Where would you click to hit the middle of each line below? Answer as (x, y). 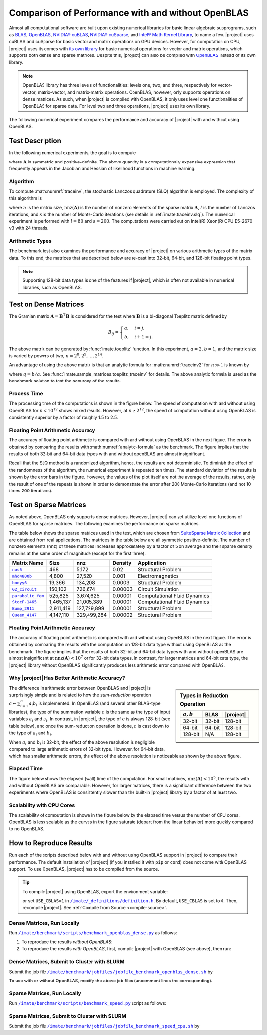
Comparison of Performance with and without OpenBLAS (129, 13)
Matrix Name (28, 563)
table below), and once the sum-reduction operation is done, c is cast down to (89, 726)
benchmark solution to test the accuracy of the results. (65, 381)
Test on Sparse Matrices (47, 505)
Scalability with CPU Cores (42, 805)
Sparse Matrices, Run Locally (45, 993)
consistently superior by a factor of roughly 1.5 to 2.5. (64, 417)
